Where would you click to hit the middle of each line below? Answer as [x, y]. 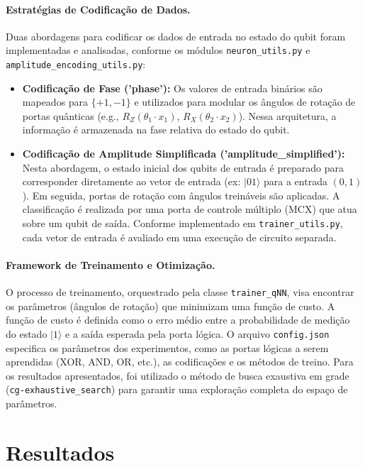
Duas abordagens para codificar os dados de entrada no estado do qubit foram [176, 36]
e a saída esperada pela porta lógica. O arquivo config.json [197, 333]
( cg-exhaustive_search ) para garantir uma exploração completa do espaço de [177, 389]
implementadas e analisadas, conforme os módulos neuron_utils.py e [158, 50]
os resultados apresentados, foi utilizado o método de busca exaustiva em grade [178, 375]
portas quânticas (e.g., [71, 115]
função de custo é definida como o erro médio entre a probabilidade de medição [178, 320]
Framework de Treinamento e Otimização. [111, 264]
